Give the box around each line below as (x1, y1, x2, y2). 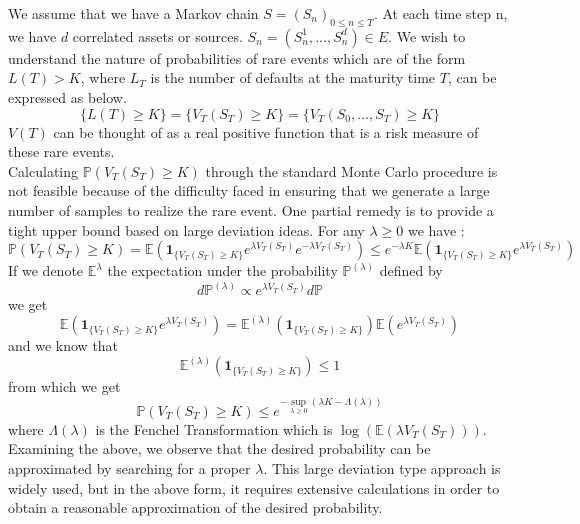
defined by (379, 260, 443, 281)
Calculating (8, 160, 79, 181)
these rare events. (8, 141, 115, 162)
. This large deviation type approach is (263, 458, 501, 479)
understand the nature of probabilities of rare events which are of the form (8, 47, 466, 68)
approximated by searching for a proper (8, 458, 251, 479)
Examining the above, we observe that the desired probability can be (8, 438, 431, 459)
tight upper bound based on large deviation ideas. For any (8, 219, 365, 240)
